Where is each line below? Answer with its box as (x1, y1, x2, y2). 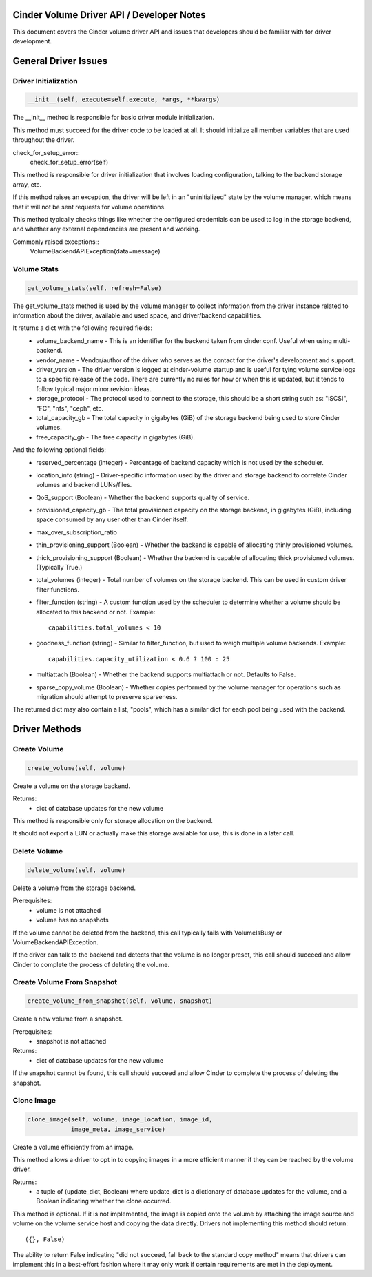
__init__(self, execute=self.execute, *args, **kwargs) (27, 96, 220, 103)
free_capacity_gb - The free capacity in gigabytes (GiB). (36, 433, 196, 441)
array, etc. (12, 180, 42, 189)
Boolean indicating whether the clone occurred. (36, 1197, 172, 1205)
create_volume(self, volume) (27, 764, 126, 771)
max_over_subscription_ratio (36, 528, 117, 537)
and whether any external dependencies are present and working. (12, 225, 200, 233)
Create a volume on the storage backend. (12, 782, 131, 790)
